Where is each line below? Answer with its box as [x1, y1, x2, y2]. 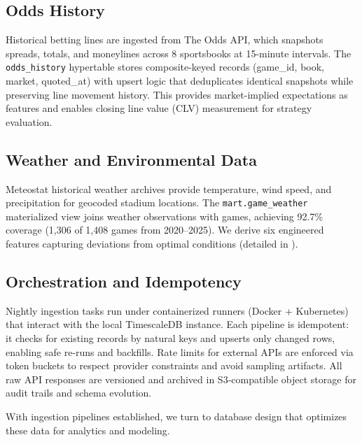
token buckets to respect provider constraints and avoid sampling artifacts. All [6, 358, 342, 373]
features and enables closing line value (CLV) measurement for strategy [6, 101, 312, 115]
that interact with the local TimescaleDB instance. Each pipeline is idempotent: [6, 317, 349, 331]
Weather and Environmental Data [6, 148, 257, 170]
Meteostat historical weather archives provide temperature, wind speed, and [6, 181, 332, 196]
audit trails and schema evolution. [6, 385, 152, 400]
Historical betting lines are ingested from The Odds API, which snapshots [6, 32, 323, 47]
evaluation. [6, 114, 53, 129]
